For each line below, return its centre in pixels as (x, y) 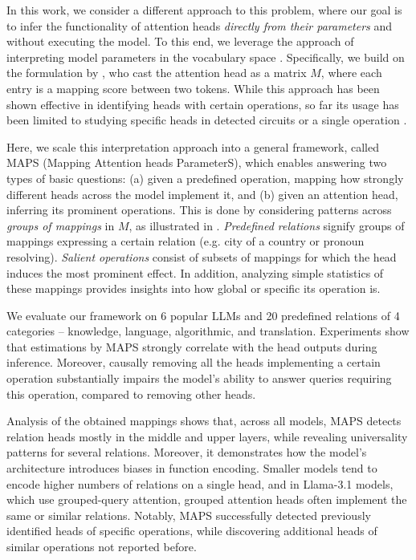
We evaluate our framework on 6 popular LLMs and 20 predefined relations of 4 (203, 315)
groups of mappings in (61, 225)
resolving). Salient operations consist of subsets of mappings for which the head (202, 256)
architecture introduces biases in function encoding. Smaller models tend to (192, 468)
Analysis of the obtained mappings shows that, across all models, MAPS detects (204, 421)
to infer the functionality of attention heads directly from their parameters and (200, 25)
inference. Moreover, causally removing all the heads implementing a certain (194, 362)
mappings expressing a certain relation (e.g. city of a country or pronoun (186, 241)
